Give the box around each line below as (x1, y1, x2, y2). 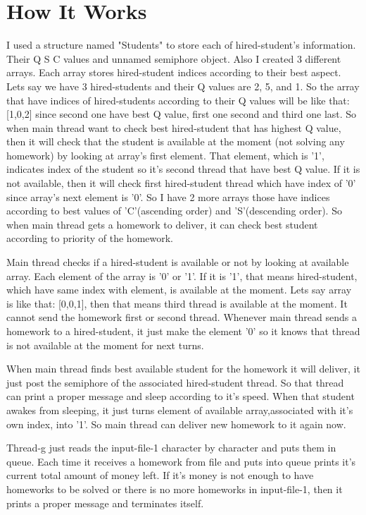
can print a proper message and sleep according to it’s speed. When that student (6, 389, 355, 404)
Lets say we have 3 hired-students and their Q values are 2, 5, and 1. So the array (6, 78, 360, 93)
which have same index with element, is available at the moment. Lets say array (6, 282, 352, 297)
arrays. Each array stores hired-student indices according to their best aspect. (6, 65, 341, 80)
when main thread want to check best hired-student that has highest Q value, (6, 120, 341, 135)
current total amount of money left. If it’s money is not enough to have (6, 468, 314, 483)
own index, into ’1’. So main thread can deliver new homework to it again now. (6, 416, 346, 431)
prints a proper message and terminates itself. (6, 495, 204, 510)
